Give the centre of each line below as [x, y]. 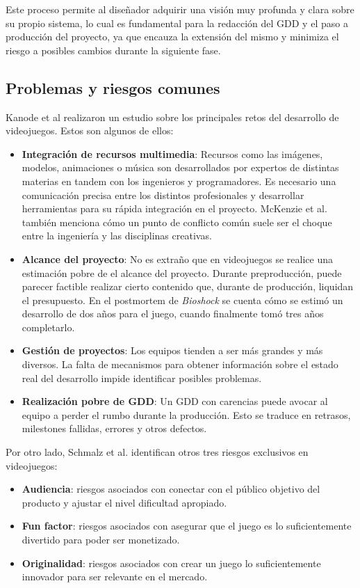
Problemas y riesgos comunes [113, 87]
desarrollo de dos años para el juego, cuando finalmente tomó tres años [173, 313]
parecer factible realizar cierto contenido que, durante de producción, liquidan [188, 286]
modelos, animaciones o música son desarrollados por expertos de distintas [180, 167]
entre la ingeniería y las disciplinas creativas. [117, 236]
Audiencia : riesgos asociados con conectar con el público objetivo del [171, 489]
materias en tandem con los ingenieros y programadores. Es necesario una [179, 181]
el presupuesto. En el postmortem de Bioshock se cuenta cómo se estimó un [182, 300]
